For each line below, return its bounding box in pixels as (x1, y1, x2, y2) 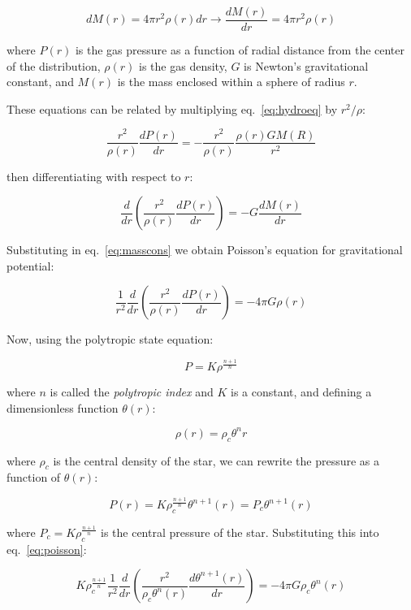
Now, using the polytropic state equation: (6, 331, 214, 348)
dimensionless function (6, 399, 119, 416)
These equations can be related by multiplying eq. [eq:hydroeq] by (6, 100, 338, 117)
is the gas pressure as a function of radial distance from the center (75, 41, 405, 58)
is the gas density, (139, 57, 227, 74)
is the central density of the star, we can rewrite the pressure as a (53, 452, 380, 469)
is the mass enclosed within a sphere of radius (117, 73, 345, 90)
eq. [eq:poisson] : (6, 540, 87, 557)
